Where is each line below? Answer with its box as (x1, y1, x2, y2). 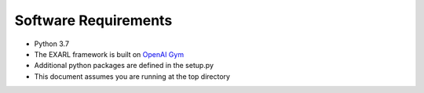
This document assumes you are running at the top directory (34, 71, 231, 81)
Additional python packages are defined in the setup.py (34, 61, 214, 70)
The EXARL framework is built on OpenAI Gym (34, 49, 185, 59)
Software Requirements (14, 12, 173, 29)
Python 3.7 (34, 39, 70, 48)
